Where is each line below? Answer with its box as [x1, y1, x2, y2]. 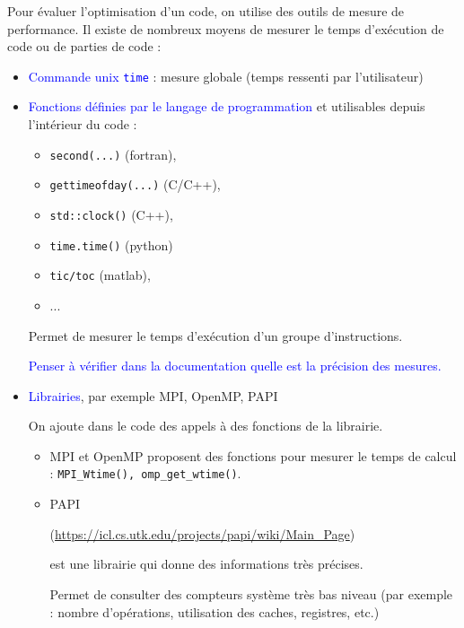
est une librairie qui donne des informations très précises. [49, 554, 363, 573]
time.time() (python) [49, 235, 173, 254]
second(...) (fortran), [49, 144, 177, 163]
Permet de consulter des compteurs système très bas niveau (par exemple [49, 584, 453, 603]
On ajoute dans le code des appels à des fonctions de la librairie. [28, 416, 383, 435]
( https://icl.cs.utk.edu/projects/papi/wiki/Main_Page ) [49, 524, 355, 543]
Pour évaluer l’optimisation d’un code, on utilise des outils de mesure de [7, 2, 405, 20]
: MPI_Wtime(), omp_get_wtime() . [49, 464, 241, 483]
